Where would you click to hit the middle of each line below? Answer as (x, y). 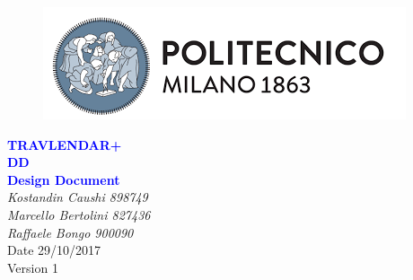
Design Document (64, 179)
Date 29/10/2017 (54, 250)
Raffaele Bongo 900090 (70, 232)
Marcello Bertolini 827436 (79, 214)
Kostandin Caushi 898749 (78, 197)
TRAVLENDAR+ (65, 144)
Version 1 (33, 267)
